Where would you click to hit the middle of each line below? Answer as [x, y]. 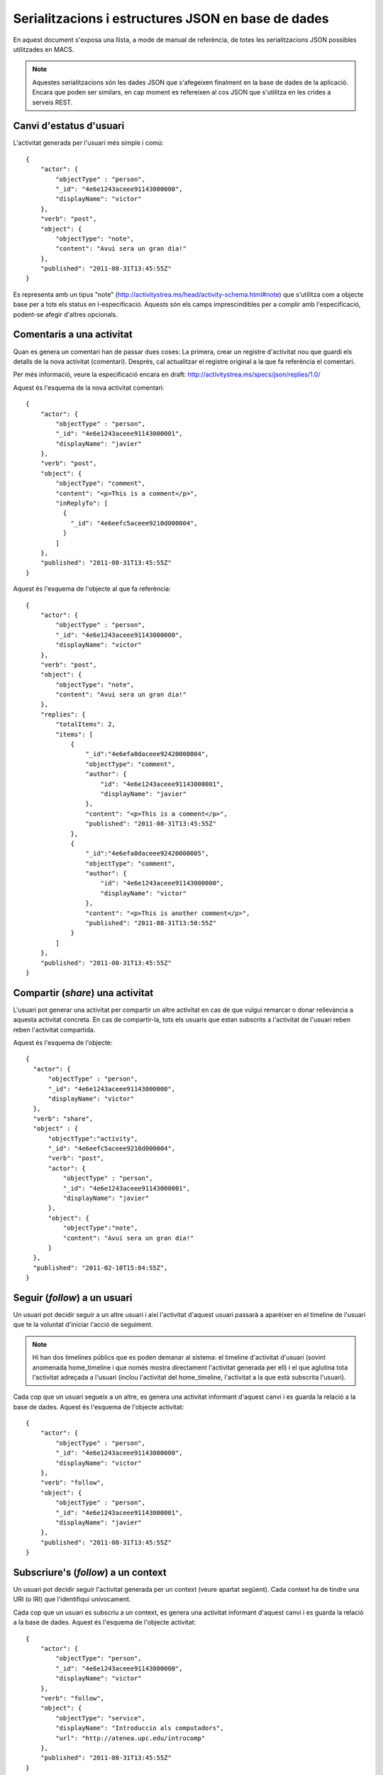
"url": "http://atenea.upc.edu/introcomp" [131, 1738]
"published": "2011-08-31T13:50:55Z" [151, 923]
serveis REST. [52, 102]
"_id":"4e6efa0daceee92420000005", [147, 853]
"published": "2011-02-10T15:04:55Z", [100, 1268]
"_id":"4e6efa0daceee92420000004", [147, 754]
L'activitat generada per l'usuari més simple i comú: [88, 143]
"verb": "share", [63, 1119]
